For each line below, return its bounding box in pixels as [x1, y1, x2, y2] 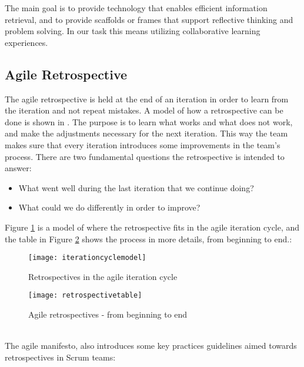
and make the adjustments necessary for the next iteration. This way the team [5, 127, 288, 139]
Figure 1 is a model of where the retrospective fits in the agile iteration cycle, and [5, 221, 300, 233]
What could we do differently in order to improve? [18, 201, 201, 213]
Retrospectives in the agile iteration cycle [28, 270, 178, 282]
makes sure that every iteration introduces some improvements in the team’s [5, 138, 280, 151]
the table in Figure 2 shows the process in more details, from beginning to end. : [5, 232, 292, 245]
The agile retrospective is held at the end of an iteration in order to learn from [5, 92, 289, 105]
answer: [5, 162, 32, 174]
